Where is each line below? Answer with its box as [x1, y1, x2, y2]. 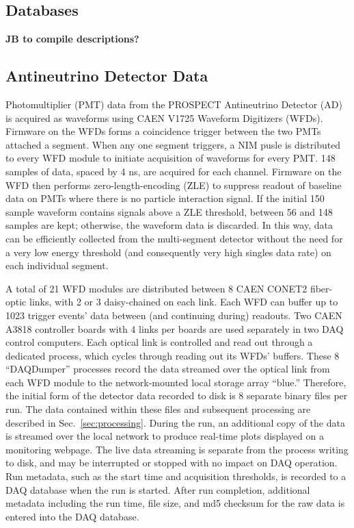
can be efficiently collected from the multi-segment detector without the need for [5, 231, 343, 245]
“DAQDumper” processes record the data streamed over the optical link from [5, 362, 330, 376]
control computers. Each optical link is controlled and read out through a [5, 335, 313, 349]
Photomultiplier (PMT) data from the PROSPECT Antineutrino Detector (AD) [5, 97, 342, 111]
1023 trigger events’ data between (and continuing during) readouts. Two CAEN [5, 307, 342, 322]
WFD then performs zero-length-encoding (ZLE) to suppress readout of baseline [5, 177, 342, 192]
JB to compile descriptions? [5, 32, 139, 46]
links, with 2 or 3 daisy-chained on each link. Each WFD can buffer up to [29, 294, 338, 309]
